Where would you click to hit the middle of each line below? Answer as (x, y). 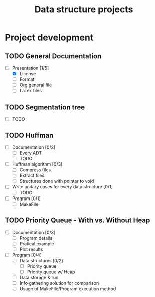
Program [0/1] (26, 198)
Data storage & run (39, 278)
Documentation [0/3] (34, 232)
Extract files (32, 176)
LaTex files (31, 91)
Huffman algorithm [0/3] (37, 164)
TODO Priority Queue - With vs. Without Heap (78, 220)
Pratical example (37, 243)
